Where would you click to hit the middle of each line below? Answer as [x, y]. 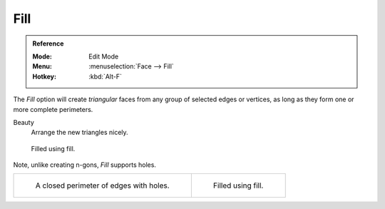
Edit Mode [104, 56]
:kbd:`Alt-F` [106, 76]
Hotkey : [45, 76]
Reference [48, 44]
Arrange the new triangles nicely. [79, 133]
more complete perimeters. [53, 109]
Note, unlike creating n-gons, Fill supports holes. [85, 165]
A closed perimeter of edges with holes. [103, 185]
